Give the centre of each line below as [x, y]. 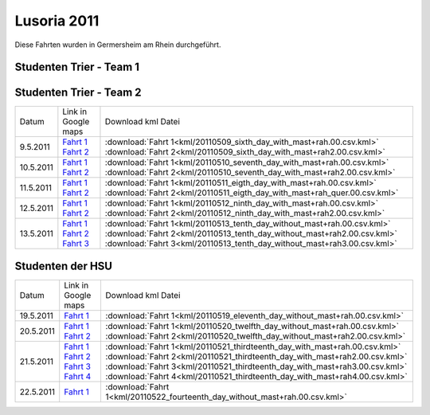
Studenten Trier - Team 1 [77, 67]
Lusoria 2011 [57, 21]
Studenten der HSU [64, 266]
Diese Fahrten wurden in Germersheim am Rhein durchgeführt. [118, 45]
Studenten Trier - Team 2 [78, 93]
